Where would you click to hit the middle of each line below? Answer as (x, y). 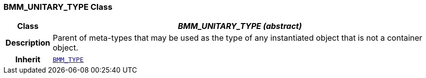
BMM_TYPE (68, 59)
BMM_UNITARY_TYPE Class (58, 7)
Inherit (28, 60)
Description (28, 43)
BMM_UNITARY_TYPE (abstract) (240, 26)
